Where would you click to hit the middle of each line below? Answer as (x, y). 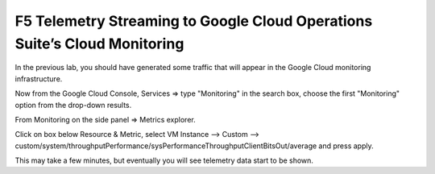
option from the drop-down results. (73, 105)
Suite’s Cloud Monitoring (99, 43)
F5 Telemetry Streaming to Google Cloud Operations (194, 21)
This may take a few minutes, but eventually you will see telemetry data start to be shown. (164, 160)
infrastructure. (39, 79)
